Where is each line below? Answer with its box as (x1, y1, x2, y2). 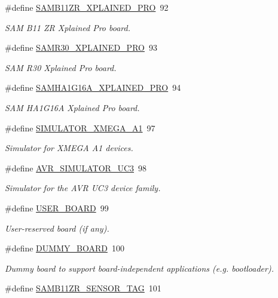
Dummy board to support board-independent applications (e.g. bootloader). (5, 262, 274, 274)
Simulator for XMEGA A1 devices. (5, 142, 133, 154)
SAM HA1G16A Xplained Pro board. (5, 101, 140, 113)
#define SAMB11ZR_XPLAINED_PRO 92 (5, 1, 169, 13)
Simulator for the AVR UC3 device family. (5, 182, 161, 194)
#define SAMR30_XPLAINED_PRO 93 (5, 41, 157, 54)
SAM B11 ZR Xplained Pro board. (5, 21, 130, 33)
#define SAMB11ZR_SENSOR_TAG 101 (5, 282, 161, 294)
